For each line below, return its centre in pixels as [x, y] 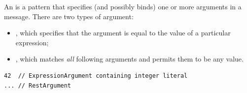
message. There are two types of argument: [69, 16]
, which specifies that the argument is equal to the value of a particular [123, 33]
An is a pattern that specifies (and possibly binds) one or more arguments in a [123, 6]
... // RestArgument [38, 85]
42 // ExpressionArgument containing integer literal [96, 76]
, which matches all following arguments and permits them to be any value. [129, 59]
